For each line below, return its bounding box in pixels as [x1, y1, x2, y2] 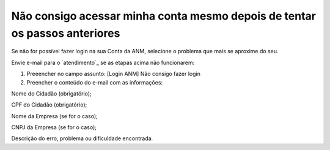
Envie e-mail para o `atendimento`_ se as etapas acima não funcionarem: [11, 59, 195, 66]
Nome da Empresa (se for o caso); [11, 112, 98, 119]
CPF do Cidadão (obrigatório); [11, 101, 87, 108]
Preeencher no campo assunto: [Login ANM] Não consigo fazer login [26, 70, 201, 78]
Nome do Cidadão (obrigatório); [11, 89, 92, 97]
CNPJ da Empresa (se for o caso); [11, 124, 97, 131]
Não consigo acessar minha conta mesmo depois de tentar [11, 9, 316, 23]
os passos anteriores [11, 26, 120, 40]
